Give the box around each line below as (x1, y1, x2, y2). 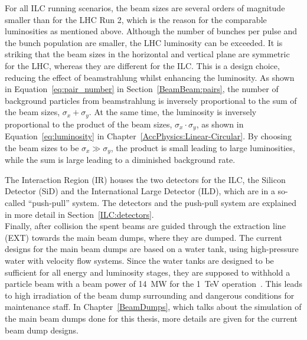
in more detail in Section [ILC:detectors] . (5, 208, 154, 220)
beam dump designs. (5, 323, 79, 336)
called (5, 197, 25, 209)
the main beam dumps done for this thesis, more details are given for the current (5, 312, 298, 325)
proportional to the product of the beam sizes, (5, 117, 172, 130)
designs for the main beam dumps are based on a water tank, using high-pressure (5, 243, 299, 255)
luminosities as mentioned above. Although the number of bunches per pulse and (5, 25, 298, 37)
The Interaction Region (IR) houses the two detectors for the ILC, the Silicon (5, 173, 286, 185)
